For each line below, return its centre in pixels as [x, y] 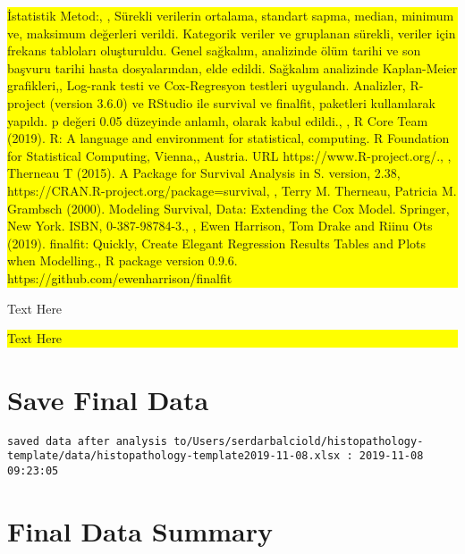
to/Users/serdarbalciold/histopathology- [299, 441]
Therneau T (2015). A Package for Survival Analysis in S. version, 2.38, [204, 173]
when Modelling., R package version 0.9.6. [123, 260]
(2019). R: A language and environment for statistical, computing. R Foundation [228, 138]
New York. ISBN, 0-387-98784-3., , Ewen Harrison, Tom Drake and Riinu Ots [220, 226]
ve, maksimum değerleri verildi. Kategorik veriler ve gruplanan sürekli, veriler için [232, 33]
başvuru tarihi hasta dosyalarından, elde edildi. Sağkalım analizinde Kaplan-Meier [232, 67]
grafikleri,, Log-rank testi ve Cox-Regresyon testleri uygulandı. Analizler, [207, 85]
